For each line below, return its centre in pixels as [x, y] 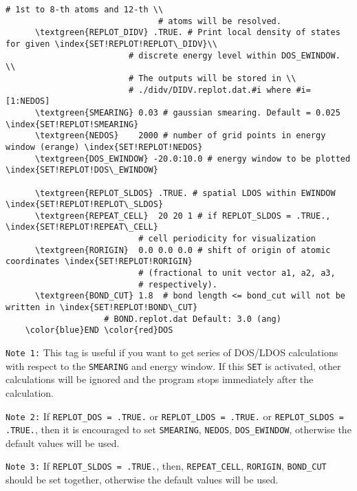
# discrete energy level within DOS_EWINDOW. [234, 55]
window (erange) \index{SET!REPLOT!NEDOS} [104, 147]
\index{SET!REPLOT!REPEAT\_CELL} [82, 227]
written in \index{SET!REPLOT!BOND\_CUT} [102, 308]
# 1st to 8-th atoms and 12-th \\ [85, 10]
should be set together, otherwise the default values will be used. [142, 480]
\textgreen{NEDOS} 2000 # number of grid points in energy [180, 136]
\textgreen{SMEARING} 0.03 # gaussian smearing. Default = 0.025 [187, 112]
